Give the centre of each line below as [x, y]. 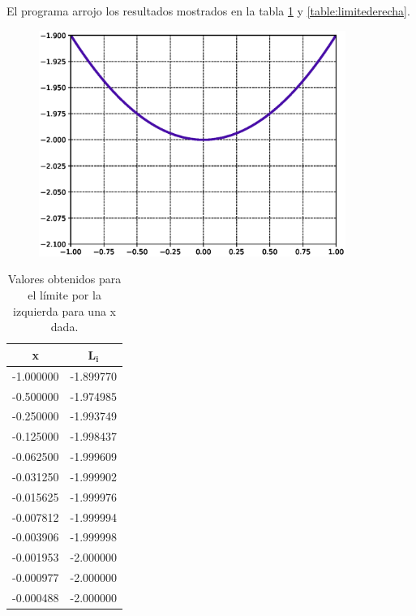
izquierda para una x [64, 310]
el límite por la [64, 295]
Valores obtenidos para [64, 279]
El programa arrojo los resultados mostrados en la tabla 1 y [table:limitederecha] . [208, 11]
